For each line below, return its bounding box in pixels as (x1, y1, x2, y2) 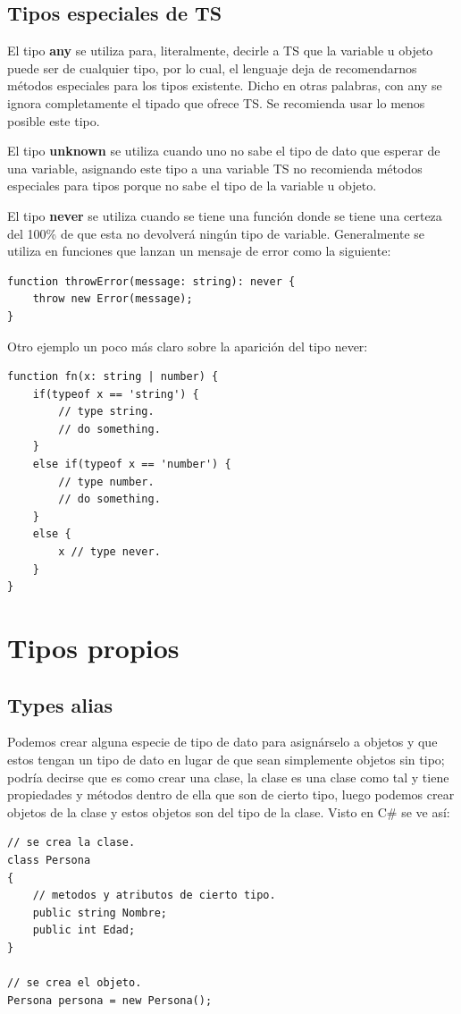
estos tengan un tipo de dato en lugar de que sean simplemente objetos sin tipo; (7, 750, 445, 768)
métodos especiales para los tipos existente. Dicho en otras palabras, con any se (7, 76, 442, 95)
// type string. (58, 405, 155, 418)
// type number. (58, 475, 155, 488)
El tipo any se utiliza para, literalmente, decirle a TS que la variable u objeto (7, 41, 433, 60)
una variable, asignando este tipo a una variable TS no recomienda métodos (7, 158, 423, 177)
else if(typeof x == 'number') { (32, 458, 231, 471)
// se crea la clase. (7, 836, 136, 849)
